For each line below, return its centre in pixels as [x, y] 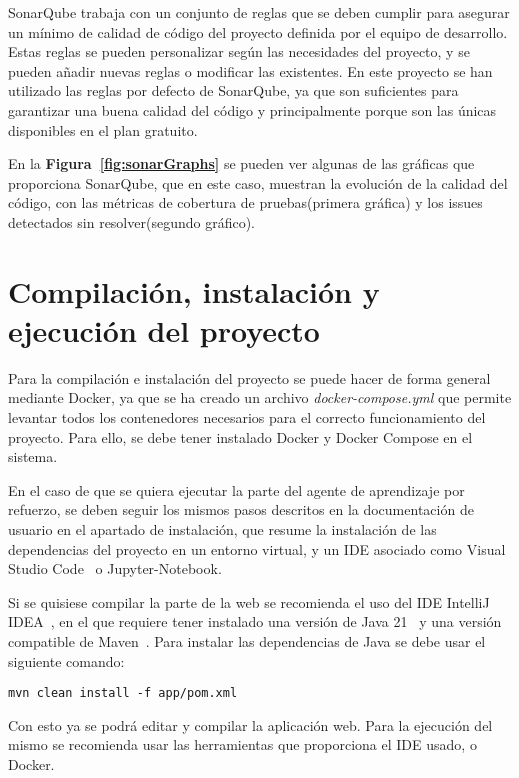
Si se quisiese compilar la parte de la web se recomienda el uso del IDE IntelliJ [249, 601]
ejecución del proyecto [164, 329]
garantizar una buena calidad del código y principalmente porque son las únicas [252, 109]
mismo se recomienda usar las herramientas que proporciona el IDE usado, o [242, 744]
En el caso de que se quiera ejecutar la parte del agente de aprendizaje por [236, 489]
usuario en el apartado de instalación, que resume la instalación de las [222, 529]
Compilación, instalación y [194, 290]
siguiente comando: [66, 660]
